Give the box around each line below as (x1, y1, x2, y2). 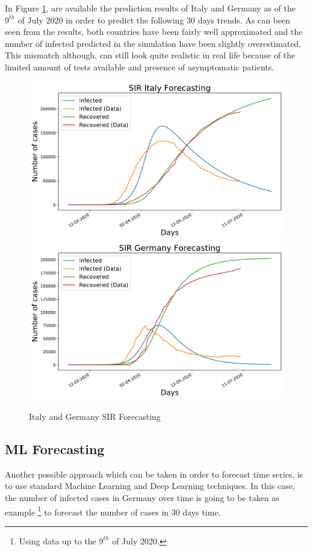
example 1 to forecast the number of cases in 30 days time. (5, 503, 221, 518)
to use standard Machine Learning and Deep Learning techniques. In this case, (5, 479, 295, 492)
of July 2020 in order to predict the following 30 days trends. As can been (17, 13, 291, 26)
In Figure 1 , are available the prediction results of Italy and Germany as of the (5, 2, 296, 14)
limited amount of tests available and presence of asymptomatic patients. (5, 60, 274, 73)
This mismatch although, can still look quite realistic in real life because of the (5, 49, 296, 61)
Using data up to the (19, 534, 96, 547)
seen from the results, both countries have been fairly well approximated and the (5, 25, 303, 38)
